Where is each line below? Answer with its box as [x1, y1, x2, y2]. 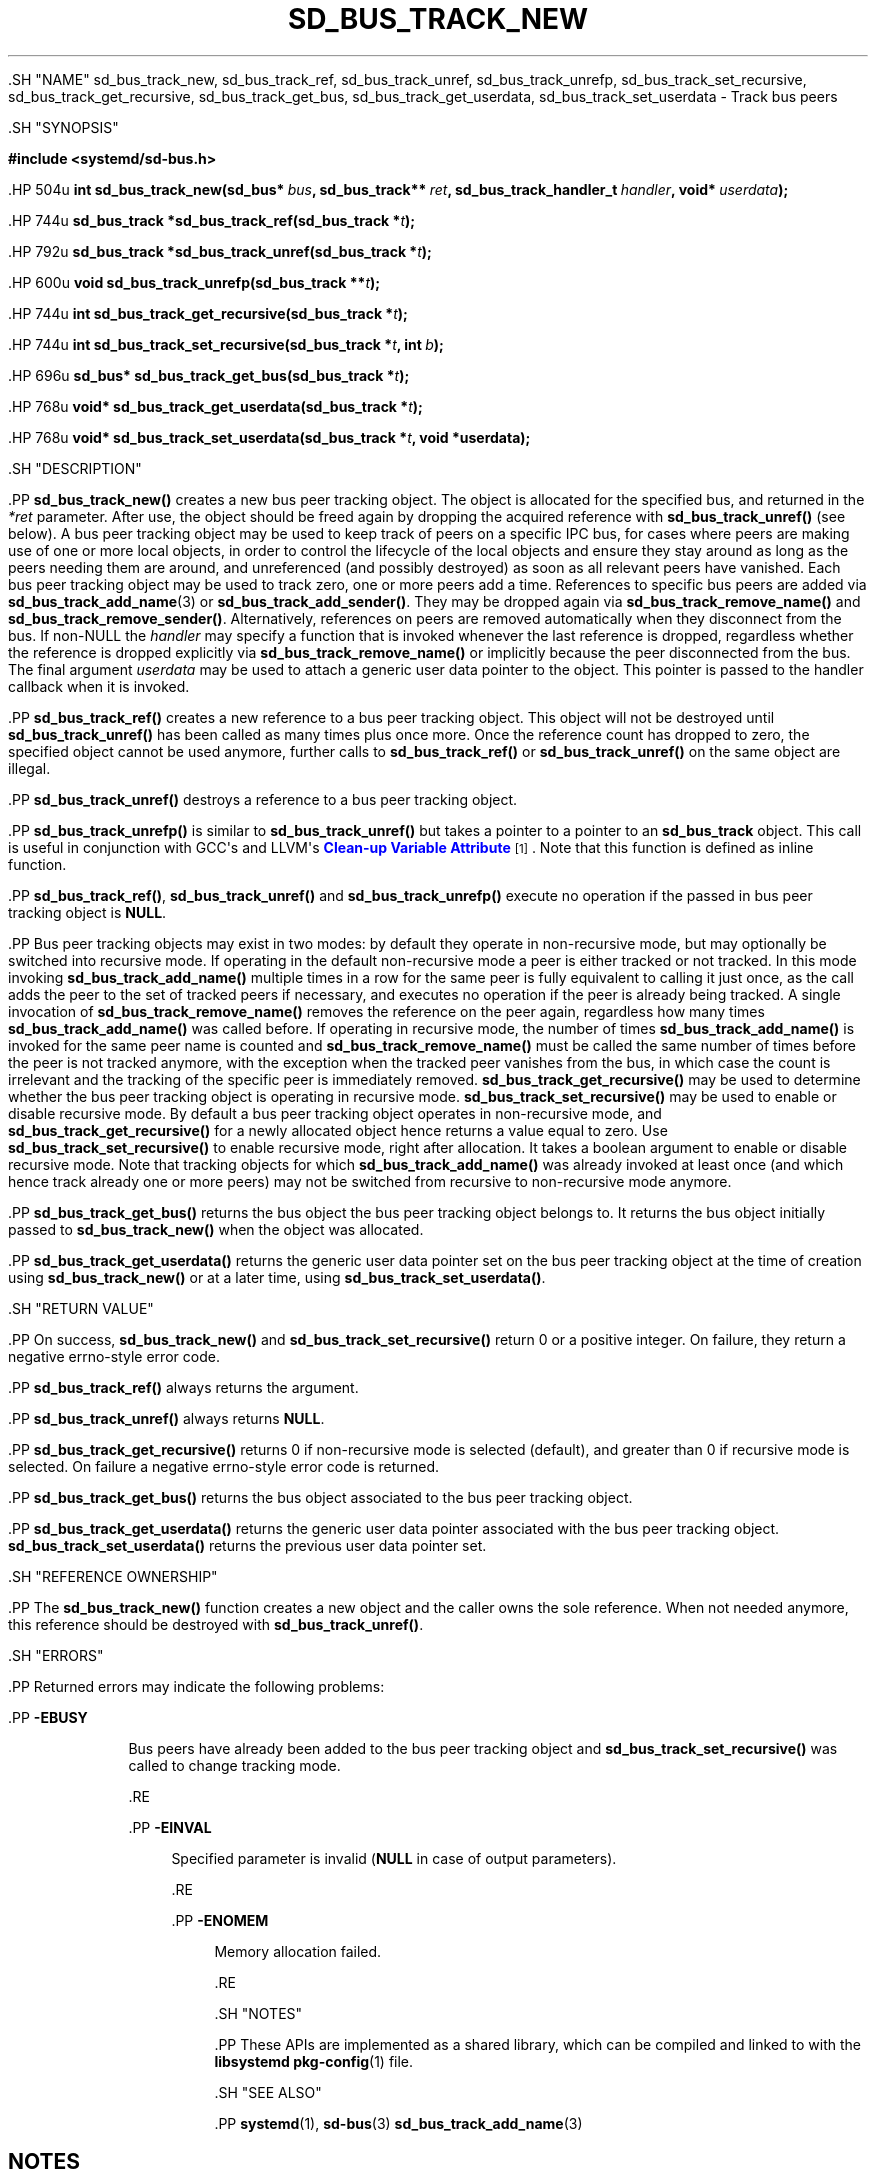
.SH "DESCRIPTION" [8, 459, 142, 477]
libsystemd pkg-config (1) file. [214, 2052, 414, 2070]
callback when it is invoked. [8, 677, 190, 695]
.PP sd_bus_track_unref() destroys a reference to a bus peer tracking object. [8, 790, 518, 808]
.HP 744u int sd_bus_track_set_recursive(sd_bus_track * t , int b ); [8, 335, 444, 353]
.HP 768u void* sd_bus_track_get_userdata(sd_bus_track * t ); [8, 397, 423, 415]
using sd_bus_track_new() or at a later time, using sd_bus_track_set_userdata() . [8, 1268, 546, 1286]
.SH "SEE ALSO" [214, 2083, 322, 2101]
